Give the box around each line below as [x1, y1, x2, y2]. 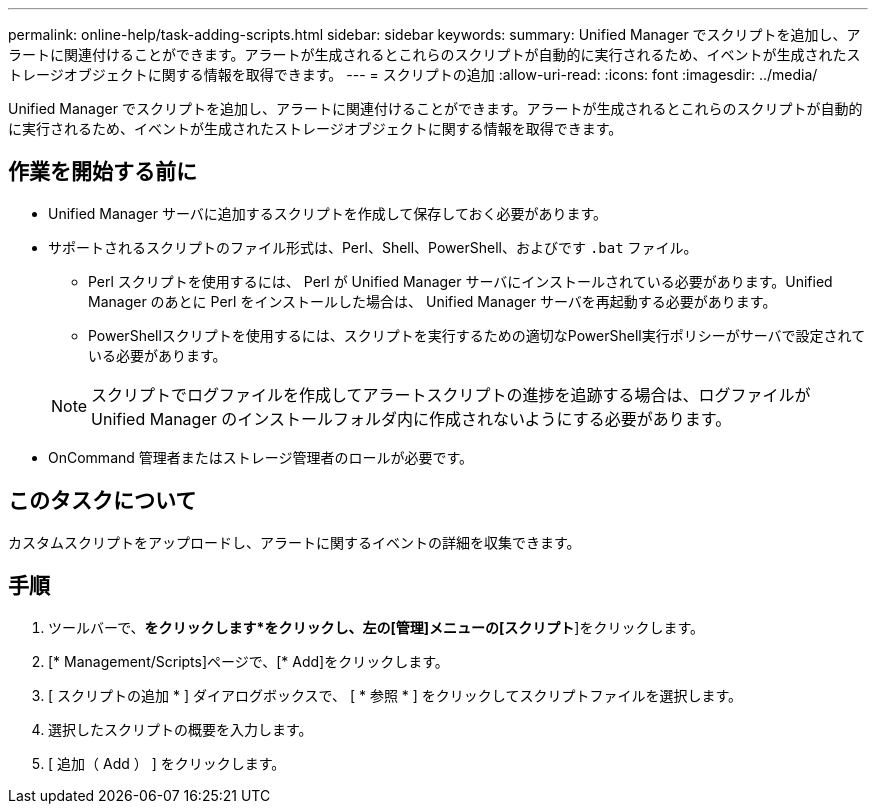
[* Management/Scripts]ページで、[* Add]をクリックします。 [48, 652, 449, 670]
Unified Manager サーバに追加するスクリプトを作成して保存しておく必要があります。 [48, 204, 608, 222]
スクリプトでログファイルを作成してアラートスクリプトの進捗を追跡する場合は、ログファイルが [91, 384, 811, 405]
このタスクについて [8, 488, 197, 514]
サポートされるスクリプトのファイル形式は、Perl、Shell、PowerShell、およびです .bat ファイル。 [48, 238, 698, 256]
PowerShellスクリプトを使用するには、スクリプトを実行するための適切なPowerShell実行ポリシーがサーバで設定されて [88, 326, 866, 344]
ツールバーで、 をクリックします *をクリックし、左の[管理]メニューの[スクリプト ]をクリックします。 [48, 618, 704, 636]
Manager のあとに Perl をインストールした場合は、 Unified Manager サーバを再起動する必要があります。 [88, 292, 777, 310]
